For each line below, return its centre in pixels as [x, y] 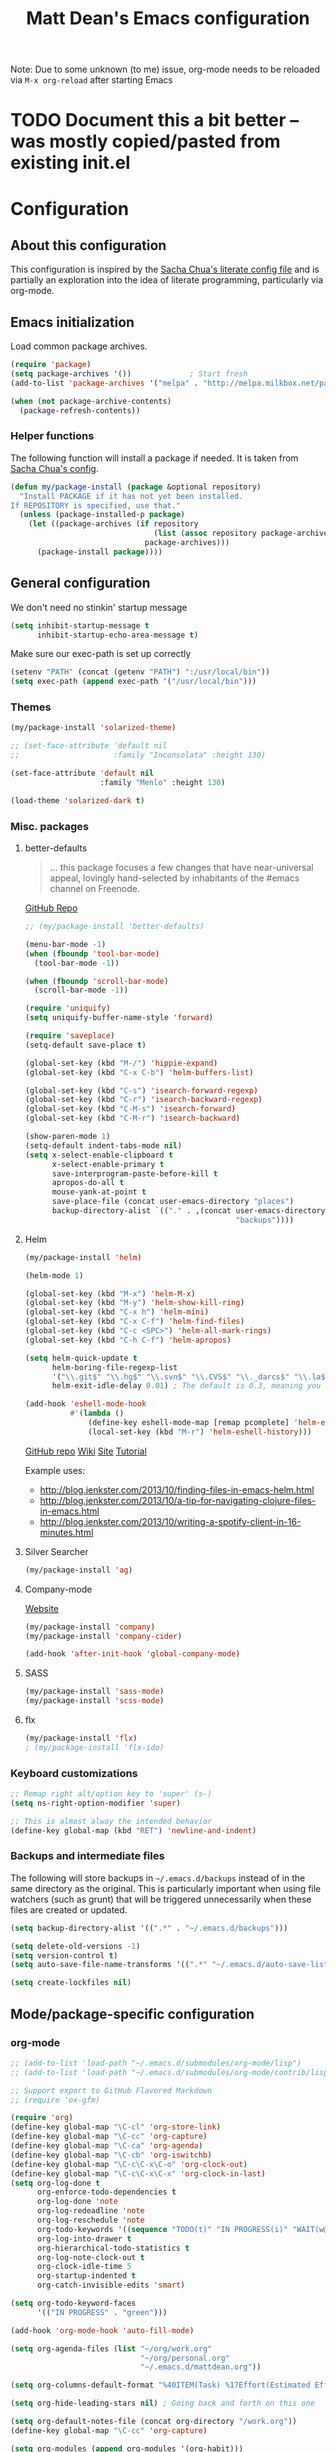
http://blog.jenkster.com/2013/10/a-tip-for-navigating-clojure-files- [178, 1500]
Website [42, 1608]
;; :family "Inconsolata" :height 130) [138, 755]
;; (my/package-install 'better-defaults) [114, 927]
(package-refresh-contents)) [80, 410]
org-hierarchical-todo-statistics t [113, 2248]
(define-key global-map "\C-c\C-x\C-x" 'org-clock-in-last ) [138, 2173]
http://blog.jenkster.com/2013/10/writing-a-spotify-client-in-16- [170, 1521]
